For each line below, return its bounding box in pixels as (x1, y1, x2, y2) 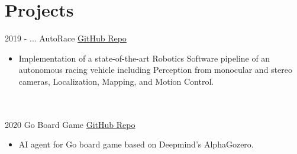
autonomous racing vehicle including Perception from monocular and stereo (18, 63, 292, 76)
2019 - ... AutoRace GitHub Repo (5, 32, 127, 44)
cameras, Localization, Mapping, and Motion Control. (18, 75, 214, 87)
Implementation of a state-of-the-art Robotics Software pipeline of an (18, 52, 270, 64)
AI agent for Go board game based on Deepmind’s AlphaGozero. (18, 138, 254, 150)
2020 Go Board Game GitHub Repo (5, 118, 135, 130)
